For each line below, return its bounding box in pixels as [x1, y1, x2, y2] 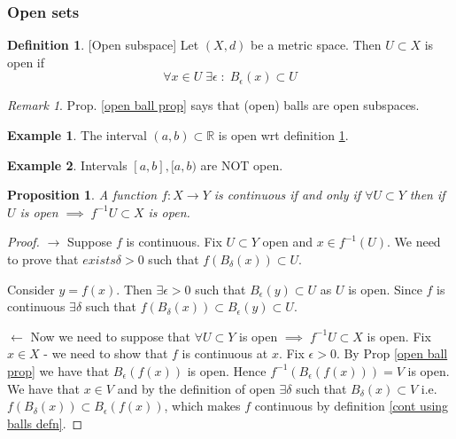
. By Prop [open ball [336, 344, 448, 363]
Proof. [7, 232, 40, 251]
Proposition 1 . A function [7, 185, 158, 204]
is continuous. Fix [126, 232, 222, 251]
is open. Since [348, 279, 422, 298]
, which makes [164, 396, 241, 415]
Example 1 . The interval [7, 126, 147, 144]
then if [409, 185, 445, 204]
